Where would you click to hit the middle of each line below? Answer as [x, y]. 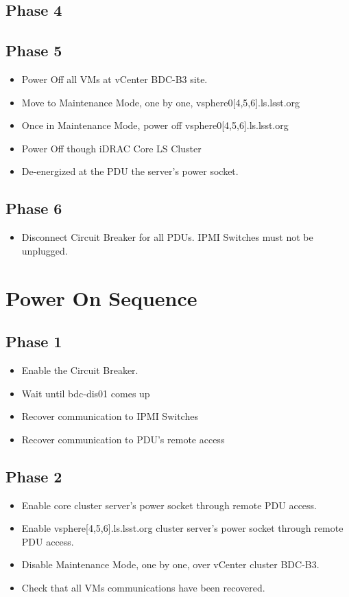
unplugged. [45, 250]
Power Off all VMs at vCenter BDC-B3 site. [115, 79]
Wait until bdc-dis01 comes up [86, 393]
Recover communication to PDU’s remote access [123, 439]
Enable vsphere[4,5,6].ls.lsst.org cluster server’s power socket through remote [182, 528]
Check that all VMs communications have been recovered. [143, 587]
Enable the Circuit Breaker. [80, 370]
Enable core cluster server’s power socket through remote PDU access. [169, 505]
